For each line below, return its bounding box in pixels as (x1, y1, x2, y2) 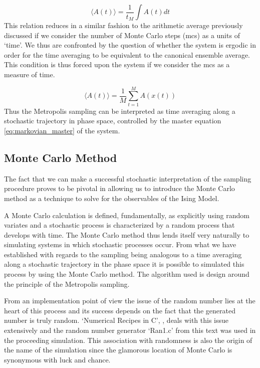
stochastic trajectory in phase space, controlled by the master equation (4, 115, 221, 126)
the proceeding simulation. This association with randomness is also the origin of (4, 334, 252, 345)
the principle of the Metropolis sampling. (4, 278, 130, 289)
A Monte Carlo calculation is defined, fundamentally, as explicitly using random (4, 210, 249, 220)
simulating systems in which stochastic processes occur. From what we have (4, 239, 236, 250)
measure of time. (4, 69, 55, 80)
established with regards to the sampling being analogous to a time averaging (4, 249, 242, 259)
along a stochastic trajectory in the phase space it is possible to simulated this (4, 259, 244, 269)
